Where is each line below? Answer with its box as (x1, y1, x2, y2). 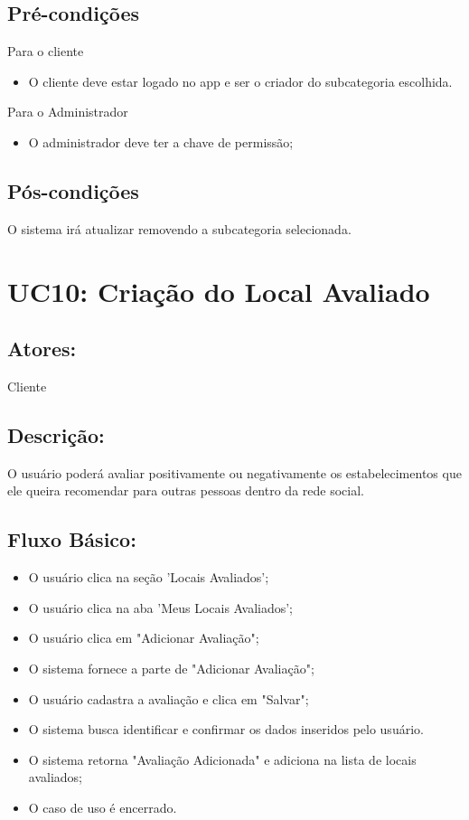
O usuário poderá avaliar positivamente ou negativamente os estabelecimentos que (7, 463, 462, 482)
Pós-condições (7, 176, 139, 204)
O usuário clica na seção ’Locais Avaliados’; (28, 568, 269, 587)
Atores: (7, 335, 77, 363)
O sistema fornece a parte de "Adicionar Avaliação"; (28, 658, 314, 677)
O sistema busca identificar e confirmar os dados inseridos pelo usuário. (28, 720, 424, 739)
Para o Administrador (7, 102, 128, 121)
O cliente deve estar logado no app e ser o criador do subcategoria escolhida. (28, 71, 453, 90)
